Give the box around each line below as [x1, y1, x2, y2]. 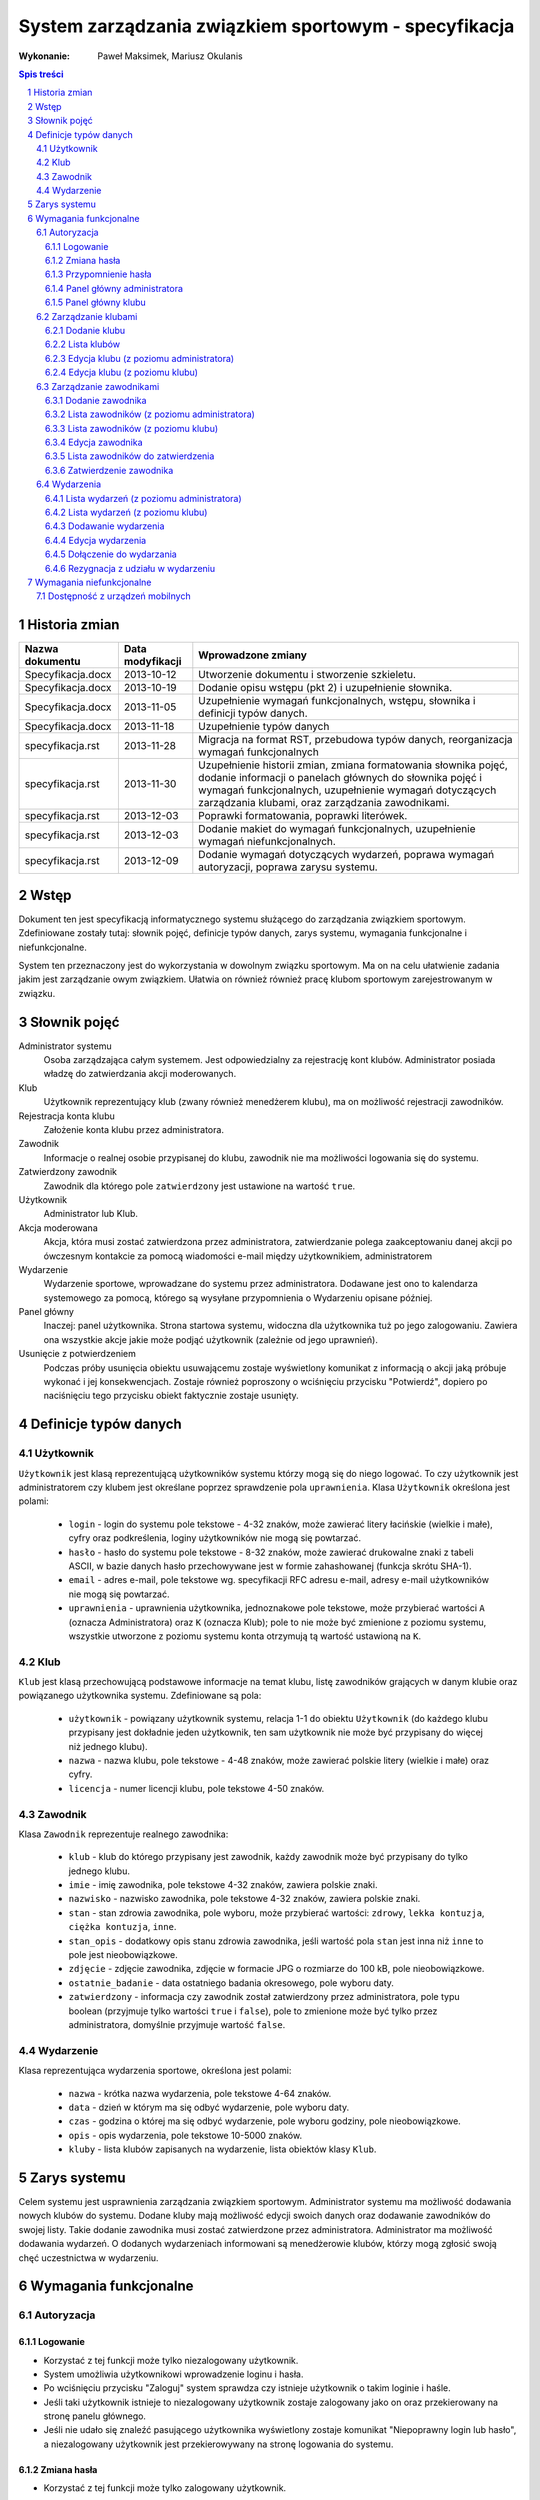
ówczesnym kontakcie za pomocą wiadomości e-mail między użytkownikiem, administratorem [43, 1250, 433, 1262]
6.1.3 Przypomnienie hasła [45, 268, 152, 280]
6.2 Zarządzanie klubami [36, 310, 138, 322]
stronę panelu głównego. [43, 2410, 147, 2422]
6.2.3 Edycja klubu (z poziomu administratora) [45, 352, 235, 364]
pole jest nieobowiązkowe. [68, 1949, 179, 1961]
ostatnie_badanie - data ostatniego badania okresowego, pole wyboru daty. [68, 1976, 395, 1989]
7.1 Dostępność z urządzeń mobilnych [36, 590, 191, 602]
